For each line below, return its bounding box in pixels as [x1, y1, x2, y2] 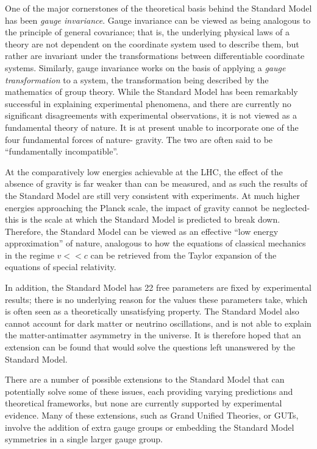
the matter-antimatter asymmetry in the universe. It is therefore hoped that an [5, 329, 301, 341]
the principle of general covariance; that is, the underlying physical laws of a [5, 26, 290, 38]
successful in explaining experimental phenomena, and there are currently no [5, 97, 291, 110]
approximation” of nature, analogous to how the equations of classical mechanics [5, 237, 306, 249]
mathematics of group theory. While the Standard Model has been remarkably [5, 85, 298, 98]
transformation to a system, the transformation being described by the [5, 73, 269, 86]
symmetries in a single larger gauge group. [5, 433, 163, 445]
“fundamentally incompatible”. [5, 145, 118, 158]
